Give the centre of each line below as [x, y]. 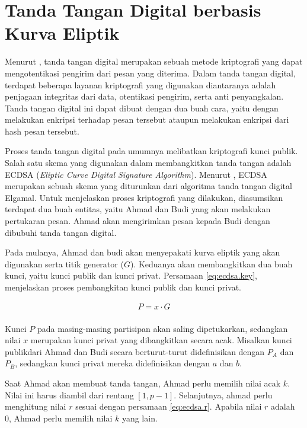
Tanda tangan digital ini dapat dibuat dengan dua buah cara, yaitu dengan [142, 108]
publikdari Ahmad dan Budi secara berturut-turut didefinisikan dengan [135, 351]
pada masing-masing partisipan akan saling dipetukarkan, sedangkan [162, 328]
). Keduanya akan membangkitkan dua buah [211, 263]
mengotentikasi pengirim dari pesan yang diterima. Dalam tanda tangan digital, [150, 73]
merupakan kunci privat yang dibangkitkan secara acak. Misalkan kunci [161, 340]
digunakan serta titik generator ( [64, 263]
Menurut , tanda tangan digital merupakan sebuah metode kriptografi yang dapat [154, 61]
